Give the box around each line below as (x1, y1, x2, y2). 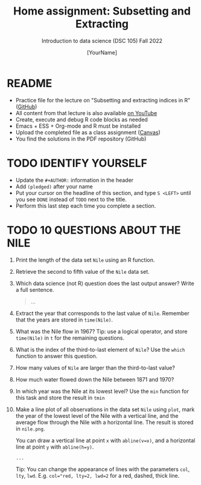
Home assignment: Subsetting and (13, 4, 191, 18)
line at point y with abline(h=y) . (15, 443, 94, 450)
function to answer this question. (15, 352, 98, 360)
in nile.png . (15, 425, 45, 432)
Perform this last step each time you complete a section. (15, 202, 156, 210)
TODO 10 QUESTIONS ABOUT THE (7, 223, 181, 237)
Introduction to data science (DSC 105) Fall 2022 (42, 37, 162, 44)
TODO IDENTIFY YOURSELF (7, 156, 147, 170)
